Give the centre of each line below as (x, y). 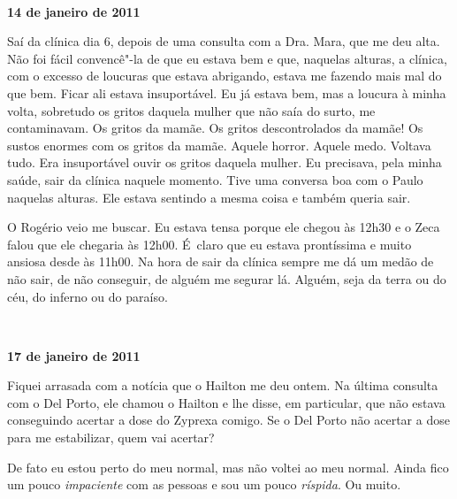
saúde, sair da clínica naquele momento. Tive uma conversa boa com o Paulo (215, 179)
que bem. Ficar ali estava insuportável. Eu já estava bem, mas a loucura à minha (227, 92)
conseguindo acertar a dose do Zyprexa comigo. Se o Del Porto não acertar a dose (228, 420)
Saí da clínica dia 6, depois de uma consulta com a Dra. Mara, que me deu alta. (224, 41)
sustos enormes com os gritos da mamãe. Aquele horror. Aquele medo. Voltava (219, 145)
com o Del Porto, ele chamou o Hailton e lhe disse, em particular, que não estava (226, 402)
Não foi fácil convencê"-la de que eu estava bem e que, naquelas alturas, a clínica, (227, 58)
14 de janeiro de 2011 (74, 11)
